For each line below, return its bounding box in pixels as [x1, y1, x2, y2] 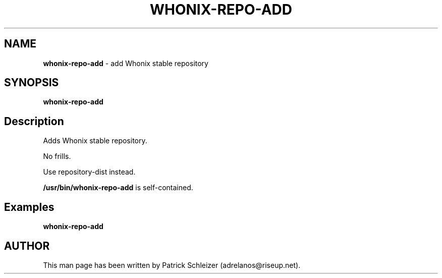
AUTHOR [4, 239, 50, 252]
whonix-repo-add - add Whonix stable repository [43, 59, 208, 68]
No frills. [43, 152, 71, 161]
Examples [4, 200, 54, 213]
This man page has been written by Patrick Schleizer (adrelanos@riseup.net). [43, 260, 301, 269]
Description [4, 115, 64, 128]
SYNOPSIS [4, 76, 59, 89]
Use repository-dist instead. [43, 168, 136, 177]
